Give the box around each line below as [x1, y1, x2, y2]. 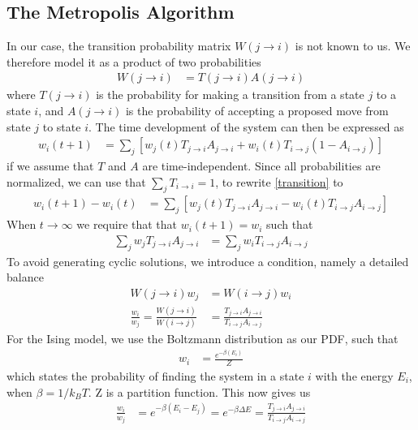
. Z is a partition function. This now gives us [88, 383, 311, 400]
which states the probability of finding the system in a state [6, 368, 304, 385]
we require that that [76, 216, 178, 233]
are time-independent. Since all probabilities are [142, 157, 381, 174]
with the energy [315, 368, 394, 385]
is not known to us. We [295, 37, 411, 54]
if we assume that [6, 157, 94, 174]
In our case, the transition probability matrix [6, 37, 231, 54]
